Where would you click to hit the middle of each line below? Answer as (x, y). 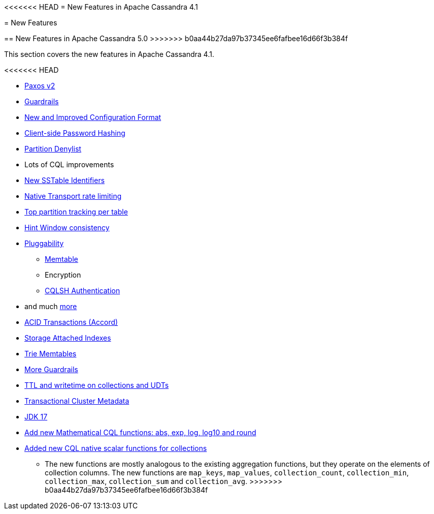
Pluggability (44, 243)
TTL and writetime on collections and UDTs (97, 385)
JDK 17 (36, 417)
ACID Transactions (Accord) (71, 322)
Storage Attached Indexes (68, 338)
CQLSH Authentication (83, 291)
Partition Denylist (53, 149)
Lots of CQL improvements (69, 164)
